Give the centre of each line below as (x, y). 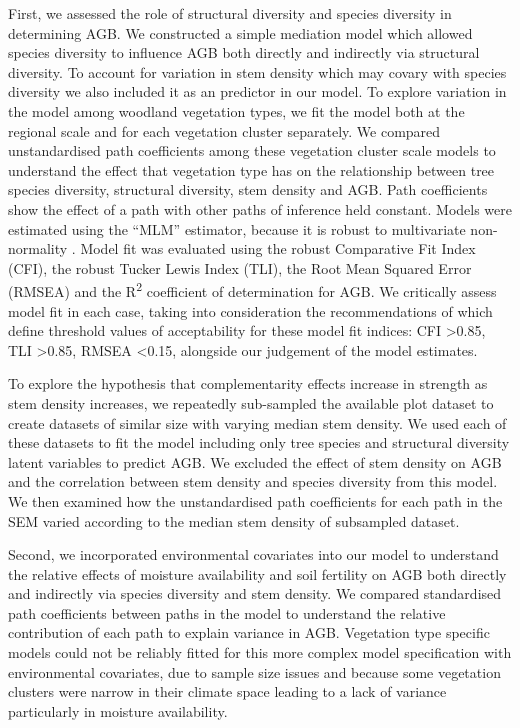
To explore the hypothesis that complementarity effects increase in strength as (248, 383)
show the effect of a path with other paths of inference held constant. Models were (260, 208)
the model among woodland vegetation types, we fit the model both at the (236, 110)
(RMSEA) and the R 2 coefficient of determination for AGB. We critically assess (252, 289)
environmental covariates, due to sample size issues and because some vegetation (254, 671)
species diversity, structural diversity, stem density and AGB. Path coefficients (248, 189)
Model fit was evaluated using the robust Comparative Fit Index (278, 248)
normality (38, 248)
